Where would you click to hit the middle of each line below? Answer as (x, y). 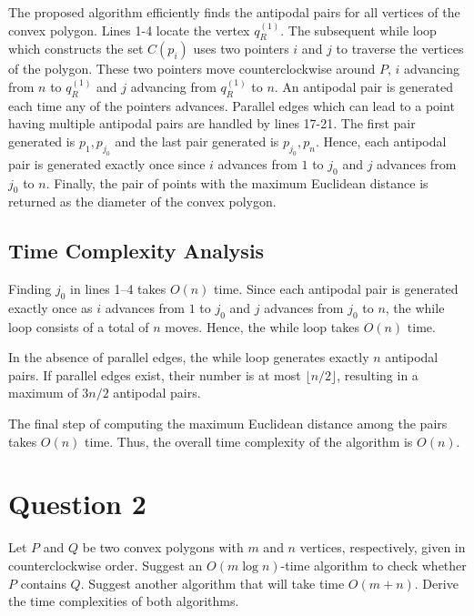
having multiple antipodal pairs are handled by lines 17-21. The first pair (212, 123)
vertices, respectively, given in (383, 547)
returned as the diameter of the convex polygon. (142, 202)
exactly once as (50, 307)
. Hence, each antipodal (381, 141)
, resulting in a (378, 374)
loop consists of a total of (79, 326)
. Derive (436, 583)
